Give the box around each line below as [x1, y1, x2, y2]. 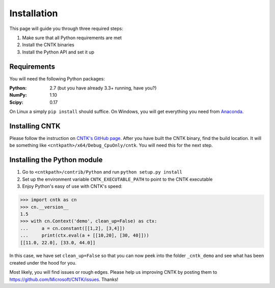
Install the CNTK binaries [22, 42, 75, 48]
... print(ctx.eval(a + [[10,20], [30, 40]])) [20, 233, 150, 239]
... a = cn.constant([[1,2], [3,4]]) [20, 225, 125, 231]
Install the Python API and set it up [22, 49, 94, 55]
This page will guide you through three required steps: [9, 25, 123, 32]
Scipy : [9, 99, 23, 105]
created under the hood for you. [9, 260, 77, 266]
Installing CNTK [9, 122, 61, 130]
